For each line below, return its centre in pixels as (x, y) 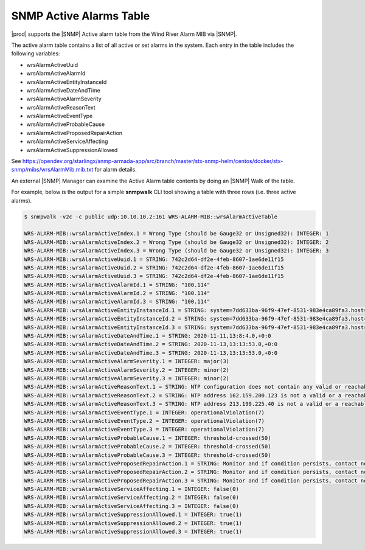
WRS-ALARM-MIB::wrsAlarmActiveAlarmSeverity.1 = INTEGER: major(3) (127, 361)
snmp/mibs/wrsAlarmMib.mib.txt (52, 170)
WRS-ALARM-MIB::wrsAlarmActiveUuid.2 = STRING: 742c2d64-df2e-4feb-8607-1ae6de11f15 (154, 267)
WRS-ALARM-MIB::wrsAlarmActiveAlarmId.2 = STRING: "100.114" (117, 293)
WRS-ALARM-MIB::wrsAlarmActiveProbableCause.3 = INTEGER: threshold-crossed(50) (148, 455)
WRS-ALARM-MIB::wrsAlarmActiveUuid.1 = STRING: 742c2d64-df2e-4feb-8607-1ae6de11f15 (154, 259)
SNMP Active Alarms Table (81, 16)
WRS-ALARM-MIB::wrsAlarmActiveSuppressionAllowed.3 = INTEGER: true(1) (133, 532)
